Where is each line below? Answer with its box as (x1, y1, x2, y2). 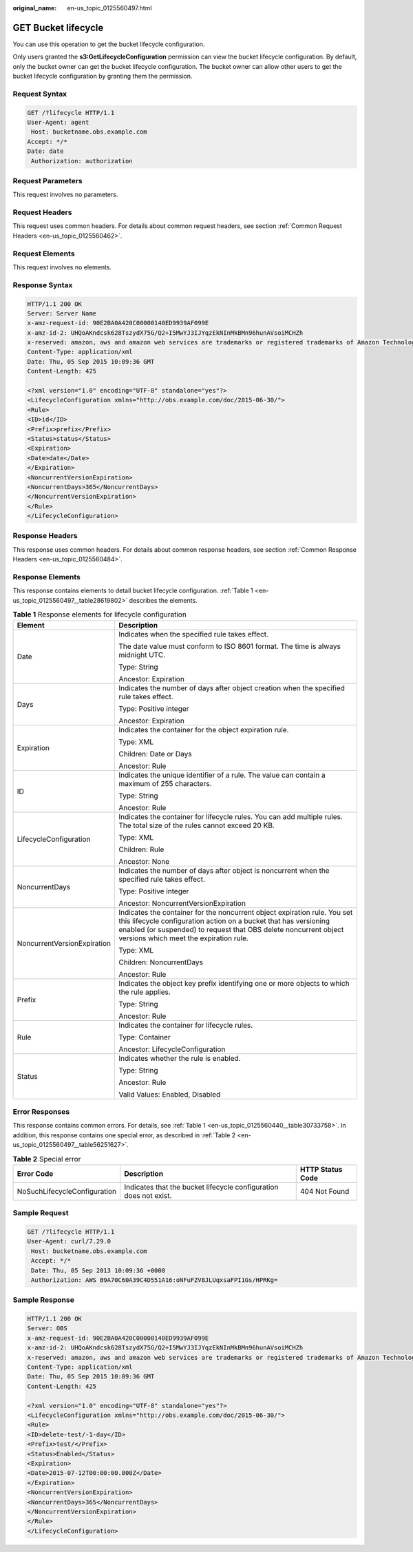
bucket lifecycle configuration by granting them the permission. (12, 72, 193, 81)
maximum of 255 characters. (118, 778, 213, 788)
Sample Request (12, 1208, 69, 1218)
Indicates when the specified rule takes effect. (118, 629, 268, 639)
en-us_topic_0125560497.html (67, 4, 152, 12)
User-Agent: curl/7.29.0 (27, 1237, 112, 1245)
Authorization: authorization (31, 157, 134, 165)
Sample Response (12, 1295, 75, 1305)
